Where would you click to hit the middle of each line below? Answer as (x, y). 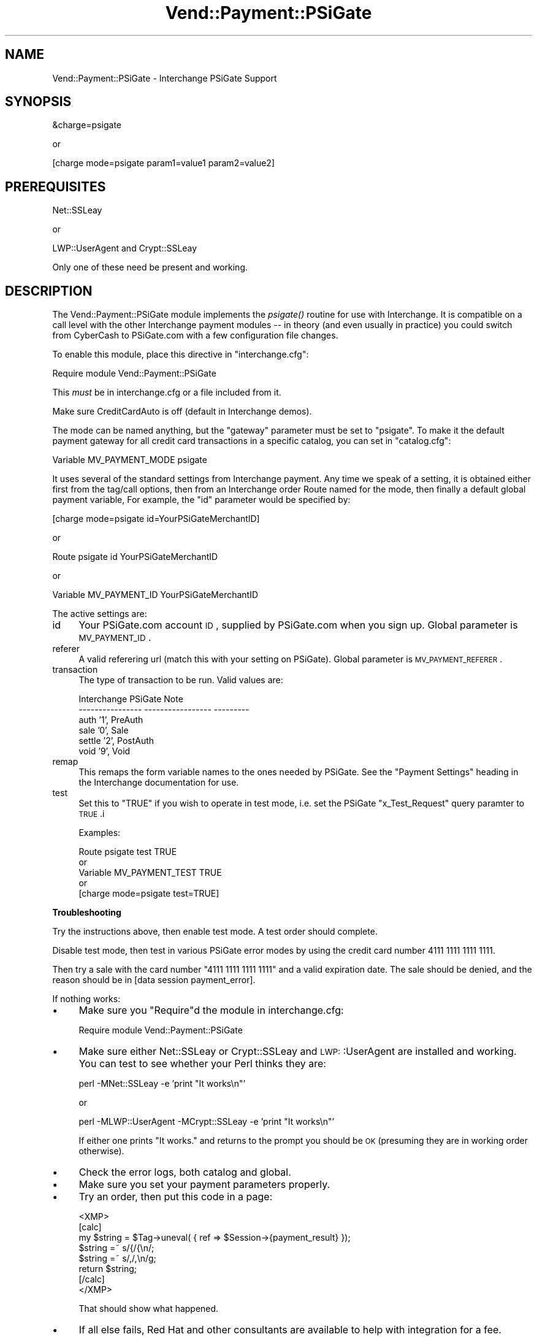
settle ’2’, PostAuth (116, 741)
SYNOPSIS (38, 102)
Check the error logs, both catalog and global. (185, 1172)
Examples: (100, 833)
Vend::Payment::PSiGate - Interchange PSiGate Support (165, 78)
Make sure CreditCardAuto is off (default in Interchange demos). (182, 412)
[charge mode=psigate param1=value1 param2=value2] (164, 163)
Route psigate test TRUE (128, 852)
